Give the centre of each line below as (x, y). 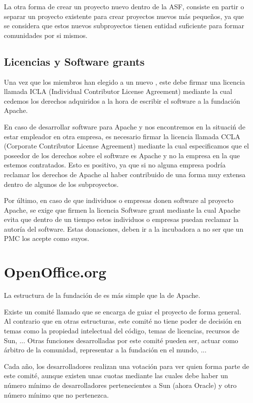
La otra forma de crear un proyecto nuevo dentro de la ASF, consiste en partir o (124, 6)
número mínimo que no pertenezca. (57, 394)
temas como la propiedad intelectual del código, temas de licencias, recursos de (122, 330)
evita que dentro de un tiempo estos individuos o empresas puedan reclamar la (121, 219)
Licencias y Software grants (74, 61)
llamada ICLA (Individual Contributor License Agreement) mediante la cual (118, 91)
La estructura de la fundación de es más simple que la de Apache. (102, 295)
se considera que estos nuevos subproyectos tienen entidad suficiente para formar (124, 26)
